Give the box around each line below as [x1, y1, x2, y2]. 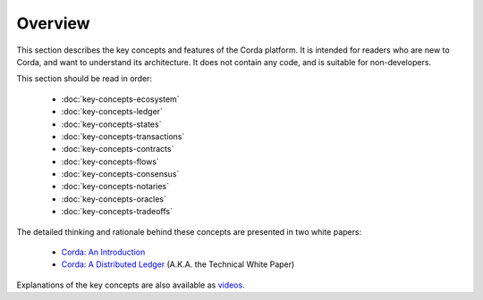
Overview [16, 13, 90, 33]
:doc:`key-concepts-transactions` [61, 130, 185, 142]
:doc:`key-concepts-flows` [61, 156, 160, 167]
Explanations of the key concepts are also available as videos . [16, 279, 245, 290]
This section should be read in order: [16, 73, 152, 84]
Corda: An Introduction [61, 246, 146, 258]
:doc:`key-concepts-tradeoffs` [61, 206, 174, 217]
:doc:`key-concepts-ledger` [61, 106, 163, 117]
